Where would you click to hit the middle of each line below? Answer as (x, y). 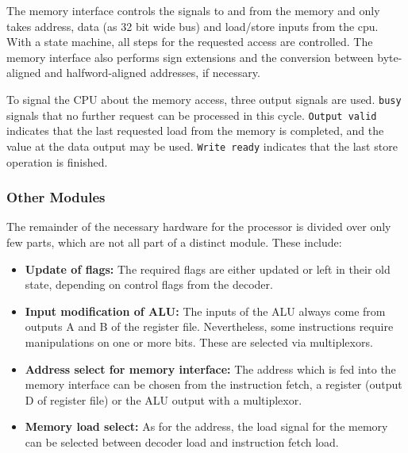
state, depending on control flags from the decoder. (149, 284)
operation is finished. (57, 161)
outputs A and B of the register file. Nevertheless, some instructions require (209, 326)
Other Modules (56, 197)
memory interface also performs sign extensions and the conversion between (190, 57)
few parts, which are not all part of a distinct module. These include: (174, 242)
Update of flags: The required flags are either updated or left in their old (208, 269)
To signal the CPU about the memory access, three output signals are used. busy (204, 99)
